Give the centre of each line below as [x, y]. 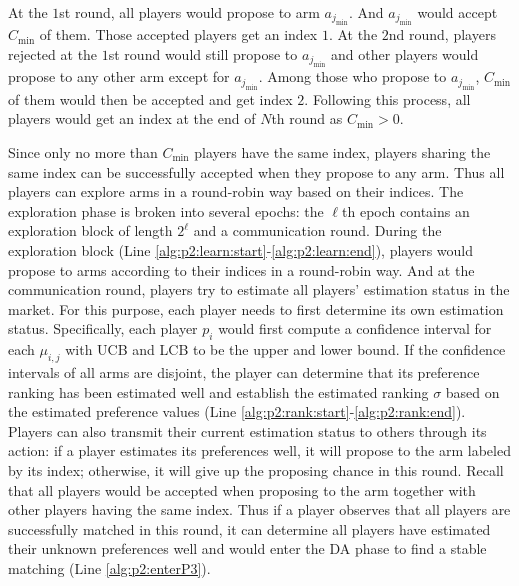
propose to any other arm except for [119, 76]
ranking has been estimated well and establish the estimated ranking [218, 391]
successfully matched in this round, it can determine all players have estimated [249, 528]
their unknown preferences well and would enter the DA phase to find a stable [247, 548]
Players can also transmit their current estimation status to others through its [247, 430]
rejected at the [53, 54]
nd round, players [442, 34]
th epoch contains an [406, 210]
